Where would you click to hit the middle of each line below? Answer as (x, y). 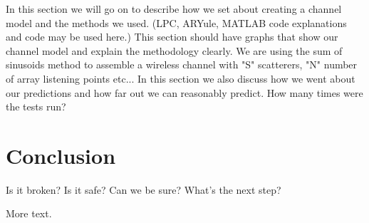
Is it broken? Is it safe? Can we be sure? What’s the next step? (144, 189)
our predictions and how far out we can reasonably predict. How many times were (184, 92)
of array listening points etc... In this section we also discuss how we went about (181, 78)
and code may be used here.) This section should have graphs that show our (172, 37)
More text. (29, 213)
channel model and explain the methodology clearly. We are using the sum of (174, 50)
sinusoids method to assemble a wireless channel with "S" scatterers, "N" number (182, 64)
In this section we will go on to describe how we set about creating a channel (174, 9)
